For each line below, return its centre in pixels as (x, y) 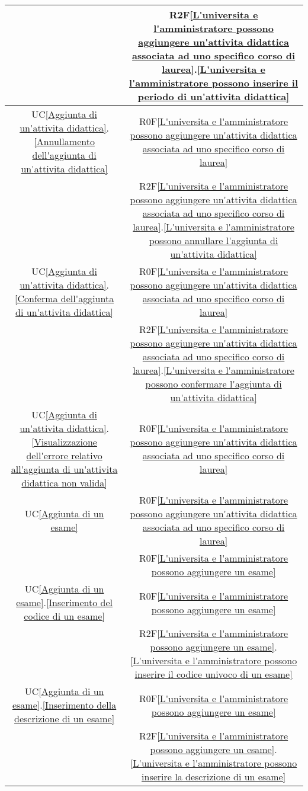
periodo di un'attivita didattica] (214, 96)
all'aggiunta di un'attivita (64, 469)
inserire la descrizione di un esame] (214, 776)
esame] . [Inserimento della (64, 705)
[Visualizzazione (64, 442)
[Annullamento (64, 141)
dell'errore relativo (64, 455)
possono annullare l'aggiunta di (214, 240)
